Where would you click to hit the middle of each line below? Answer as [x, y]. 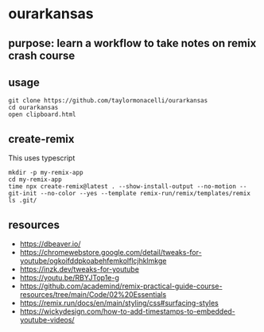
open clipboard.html [43, 115]
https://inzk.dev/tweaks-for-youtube [79, 269]
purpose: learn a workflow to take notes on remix [132, 43]
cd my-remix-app [35, 180]
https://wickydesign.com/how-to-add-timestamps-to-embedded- [128, 311]
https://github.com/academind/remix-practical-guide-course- [121, 286]
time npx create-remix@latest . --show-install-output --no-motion [122, 187]
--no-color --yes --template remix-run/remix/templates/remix [145, 194]
